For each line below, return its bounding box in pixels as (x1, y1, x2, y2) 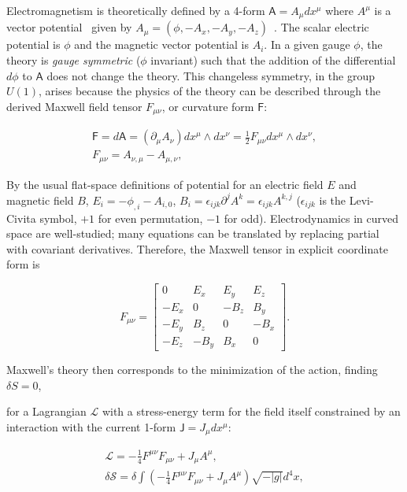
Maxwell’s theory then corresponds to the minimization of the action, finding (6, 361, 378, 377)
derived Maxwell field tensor (6, 98, 142, 114)
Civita (6, 209, 36, 226)
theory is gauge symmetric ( (6, 52, 141, 68)
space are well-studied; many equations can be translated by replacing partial (6, 225, 379, 242)
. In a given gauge (264, 36, 350, 53)
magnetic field (6, 191, 74, 208)
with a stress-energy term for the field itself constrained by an (102, 403, 401, 420)
